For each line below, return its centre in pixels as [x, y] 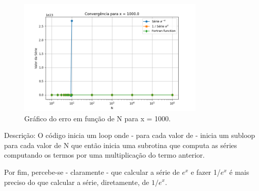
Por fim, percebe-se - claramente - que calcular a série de [92, 172]
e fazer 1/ [206, 172]
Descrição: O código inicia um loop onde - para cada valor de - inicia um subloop [130, 135]
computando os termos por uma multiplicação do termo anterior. [105, 155]
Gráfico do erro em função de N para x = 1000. [97, 118]
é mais [239, 172]
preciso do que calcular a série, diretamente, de [77, 182]
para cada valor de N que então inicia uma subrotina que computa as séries [121, 145]
